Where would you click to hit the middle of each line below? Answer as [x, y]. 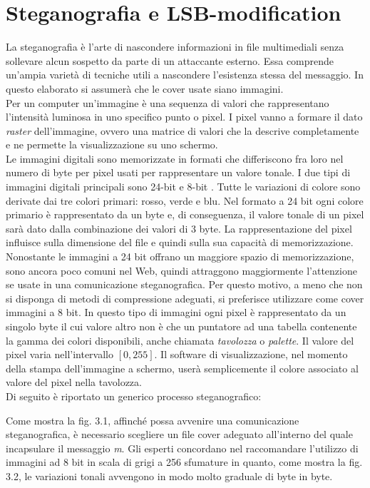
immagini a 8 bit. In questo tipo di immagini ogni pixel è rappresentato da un [176, 312]
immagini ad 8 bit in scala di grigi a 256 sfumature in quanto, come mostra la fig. [184, 462]
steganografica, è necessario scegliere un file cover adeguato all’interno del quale [179, 434]
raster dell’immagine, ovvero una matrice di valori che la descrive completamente [183, 130]
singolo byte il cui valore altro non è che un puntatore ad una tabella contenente [181, 326]
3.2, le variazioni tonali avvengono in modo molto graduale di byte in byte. [169, 476]
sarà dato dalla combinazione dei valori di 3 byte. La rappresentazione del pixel [179, 228]
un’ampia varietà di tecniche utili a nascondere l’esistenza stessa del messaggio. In [185, 75]
